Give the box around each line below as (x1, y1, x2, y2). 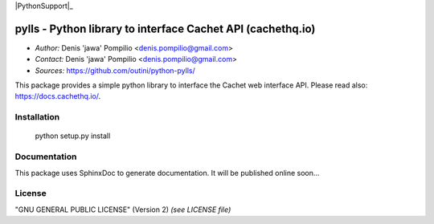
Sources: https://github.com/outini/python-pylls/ (35, 65, 196, 75)
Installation (14, 112, 60, 123)
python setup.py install (35, 131, 111, 141)
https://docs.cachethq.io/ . (14, 92, 101, 101)
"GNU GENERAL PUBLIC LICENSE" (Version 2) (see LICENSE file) (14, 205, 231, 214)
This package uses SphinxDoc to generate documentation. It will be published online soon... (14, 168, 320, 177)
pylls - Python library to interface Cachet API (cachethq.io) (14, 22, 316, 35)
